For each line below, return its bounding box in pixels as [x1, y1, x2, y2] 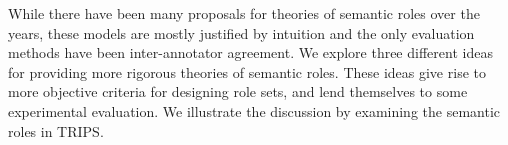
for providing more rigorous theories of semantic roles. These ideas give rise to [8, 61, 486, 82]
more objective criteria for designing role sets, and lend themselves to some [8, 81, 468, 102]
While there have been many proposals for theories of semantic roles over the [8, 3, 480, 23]
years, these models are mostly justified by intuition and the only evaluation [8, 22, 475, 43]
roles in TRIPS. [8, 120, 104, 141]
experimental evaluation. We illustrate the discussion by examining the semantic [8, 100, 501, 121]
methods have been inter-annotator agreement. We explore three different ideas [8, 42, 493, 63]
